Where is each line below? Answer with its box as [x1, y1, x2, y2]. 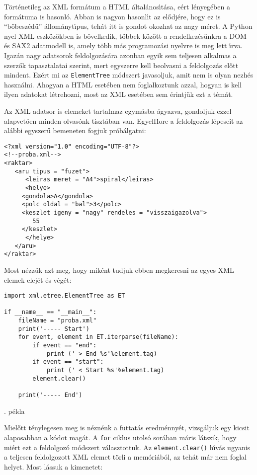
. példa [4, 405, 25, 416]
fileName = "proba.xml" [18, 317, 97, 324]
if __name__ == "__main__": [4, 309, 97, 316]
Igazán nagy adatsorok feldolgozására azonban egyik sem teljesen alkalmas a [4, 50, 237, 60]
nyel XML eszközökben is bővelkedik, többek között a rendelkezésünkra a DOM [4, 30, 247, 41]
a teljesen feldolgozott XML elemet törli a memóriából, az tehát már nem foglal [4, 452, 247, 462]
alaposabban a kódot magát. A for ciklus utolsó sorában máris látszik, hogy [4, 432, 237, 442]
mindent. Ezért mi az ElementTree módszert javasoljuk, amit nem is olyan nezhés [4, 70, 254, 80]
